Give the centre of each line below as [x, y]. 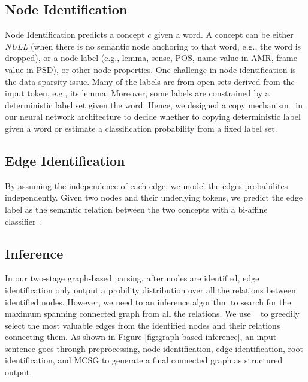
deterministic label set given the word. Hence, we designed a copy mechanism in [154, 104]
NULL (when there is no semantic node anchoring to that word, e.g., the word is [153, 46]
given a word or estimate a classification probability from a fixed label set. [141, 128]
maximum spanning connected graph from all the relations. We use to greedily [152, 313]
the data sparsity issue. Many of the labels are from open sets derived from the [150, 81]
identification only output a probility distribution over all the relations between [150, 289]
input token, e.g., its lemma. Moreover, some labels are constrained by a [137, 93]
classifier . [24, 221]
